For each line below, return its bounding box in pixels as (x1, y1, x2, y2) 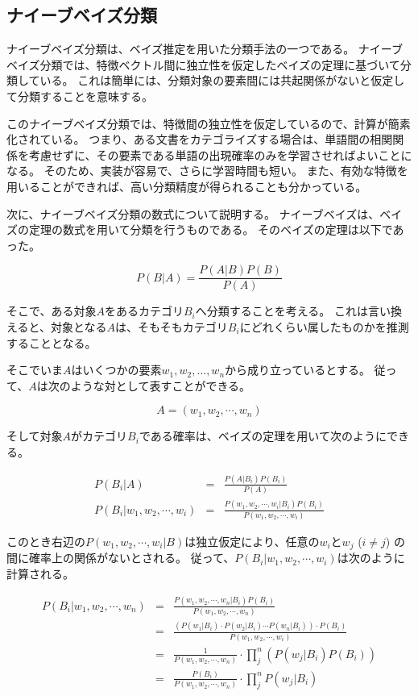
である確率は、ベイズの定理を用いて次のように (139, 427, 387, 444)
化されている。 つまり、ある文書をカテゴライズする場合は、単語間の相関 (6, 131, 393, 148)
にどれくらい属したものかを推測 (239, 318, 409, 335)
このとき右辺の (6, 532, 85, 549)
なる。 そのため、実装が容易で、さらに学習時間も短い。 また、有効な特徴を (6, 162, 408, 179)
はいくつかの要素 (71, 361, 162, 378)
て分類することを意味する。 (6, 87, 153, 104)
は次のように (337, 549, 405, 566)
